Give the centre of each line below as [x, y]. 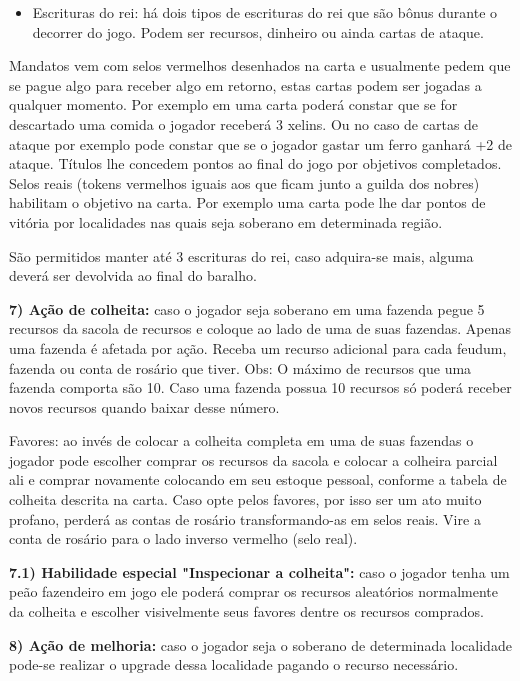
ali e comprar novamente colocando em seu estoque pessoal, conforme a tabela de [258, 479]
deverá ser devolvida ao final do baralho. [133, 275]
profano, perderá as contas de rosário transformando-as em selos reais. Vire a [245, 518]
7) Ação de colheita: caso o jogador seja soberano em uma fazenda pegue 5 [247, 308]
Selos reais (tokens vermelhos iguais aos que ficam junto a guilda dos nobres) [244, 182]
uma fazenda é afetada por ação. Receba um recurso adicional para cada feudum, [258, 347]
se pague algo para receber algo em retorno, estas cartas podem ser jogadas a [245, 84]
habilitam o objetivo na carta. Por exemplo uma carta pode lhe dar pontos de [247, 202]
